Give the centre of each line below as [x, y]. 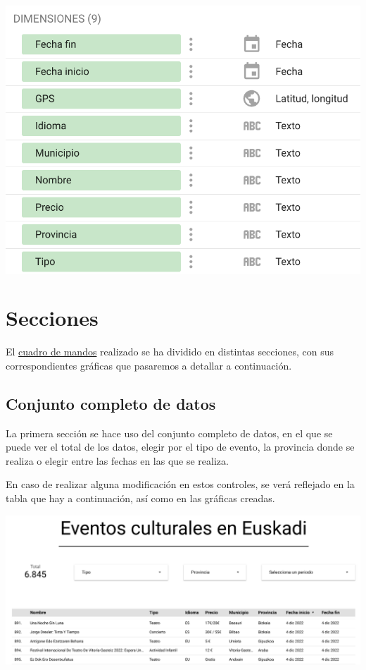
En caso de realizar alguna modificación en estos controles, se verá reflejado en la [180, 484]
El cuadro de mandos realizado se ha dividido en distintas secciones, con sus [170, 352]
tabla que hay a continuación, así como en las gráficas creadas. [140, 498]
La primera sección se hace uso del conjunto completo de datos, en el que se [169, 433]
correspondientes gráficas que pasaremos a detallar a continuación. [149, 365]
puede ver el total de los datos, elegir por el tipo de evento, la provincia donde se [180, 447]
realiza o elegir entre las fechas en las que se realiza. [117, 460]
